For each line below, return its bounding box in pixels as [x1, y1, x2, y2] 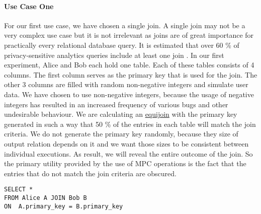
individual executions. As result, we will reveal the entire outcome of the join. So [4, 148, 253, 159]
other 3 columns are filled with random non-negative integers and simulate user [4, 79, 248, 90]
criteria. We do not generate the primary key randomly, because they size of [4, 128, 238, 139]
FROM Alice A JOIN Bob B [4, 194, 87, 201]
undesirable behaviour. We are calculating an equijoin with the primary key [4, 109, 237, 119]
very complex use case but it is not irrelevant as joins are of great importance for [4, 30, 254, 40]
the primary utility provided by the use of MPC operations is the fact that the [4, 158, 246, 169]
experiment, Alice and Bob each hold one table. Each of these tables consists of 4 [4, 59, 254, 70]
